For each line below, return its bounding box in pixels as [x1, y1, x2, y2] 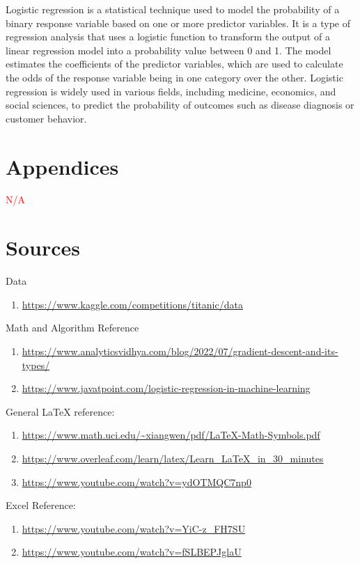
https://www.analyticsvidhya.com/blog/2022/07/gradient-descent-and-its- [22, 343, 338, 358]
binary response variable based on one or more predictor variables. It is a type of [6, 15, 350, 30]
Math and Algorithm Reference [6, 320, 139, 335]
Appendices [6, 152, 119, 180]
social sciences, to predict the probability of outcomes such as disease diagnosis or [6, 97, 354, 112]
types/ [22, 357, 50, 372]
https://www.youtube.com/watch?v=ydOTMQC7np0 [22, 474, 251, 489]
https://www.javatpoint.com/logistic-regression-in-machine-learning [22, 381, 311, 395]
